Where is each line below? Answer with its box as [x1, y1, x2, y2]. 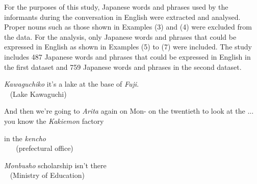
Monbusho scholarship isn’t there [4, 160, 107, 170]
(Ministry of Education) [10, 170, 85, 180]
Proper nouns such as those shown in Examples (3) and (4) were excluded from [4, 21, 252, 32]
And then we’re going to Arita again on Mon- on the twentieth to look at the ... [4, 106, 254, 116]
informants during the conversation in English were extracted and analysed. [4, 11, 241, 22]
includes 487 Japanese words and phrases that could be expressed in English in [4, 51, 251, 62]
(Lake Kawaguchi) [10, 88, 67, 99]
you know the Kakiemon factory [4, 115, 104, 126]
